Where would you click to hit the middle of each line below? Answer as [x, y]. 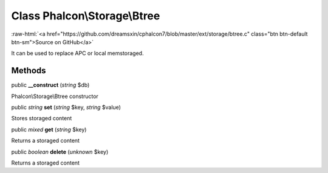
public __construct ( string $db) [50, 85]
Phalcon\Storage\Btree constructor [55, 96]
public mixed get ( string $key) [49, 129]
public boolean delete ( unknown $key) [60, 152]
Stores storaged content [42, 119]
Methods [29, 70]
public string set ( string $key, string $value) [66, 107]
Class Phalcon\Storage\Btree [86, 16]
